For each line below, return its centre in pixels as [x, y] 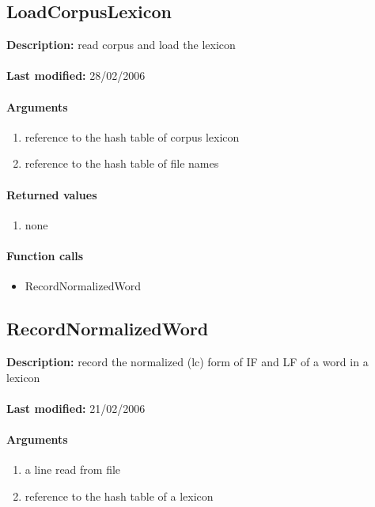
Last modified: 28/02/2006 [76, 76]
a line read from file [73, 469]
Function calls [45, 255]
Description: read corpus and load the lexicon [121, 45]
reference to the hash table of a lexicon [119, 496]
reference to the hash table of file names [122, 163]
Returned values [52, 194]
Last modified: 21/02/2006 [76, 408]
